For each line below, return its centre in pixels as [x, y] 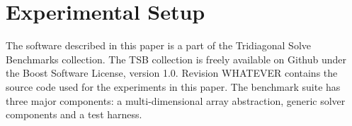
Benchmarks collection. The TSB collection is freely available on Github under [176, 59]
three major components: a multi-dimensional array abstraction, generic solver [176, 100]
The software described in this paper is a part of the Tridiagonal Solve [159, 45]
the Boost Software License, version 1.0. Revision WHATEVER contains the [172, 73]
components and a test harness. [74, 114]
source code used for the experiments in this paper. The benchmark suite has [173, 86]
